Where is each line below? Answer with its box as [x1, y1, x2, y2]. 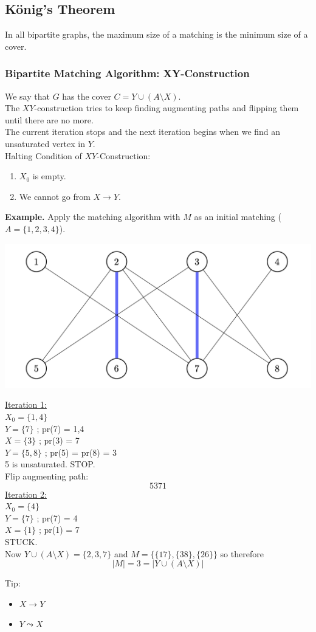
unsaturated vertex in [5, 137, 86, 149]
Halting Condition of [5, 149, 82, 162]
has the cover [62, 89, 111, 102]
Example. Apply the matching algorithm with [5, 210, 180, 223]
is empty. [32, 170, 66, 182]
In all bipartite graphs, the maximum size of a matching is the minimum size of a [5, 28, 308, 41]
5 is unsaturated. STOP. [5, 458, 95, 470]
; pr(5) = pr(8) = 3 [44, 445, 117, 458]
